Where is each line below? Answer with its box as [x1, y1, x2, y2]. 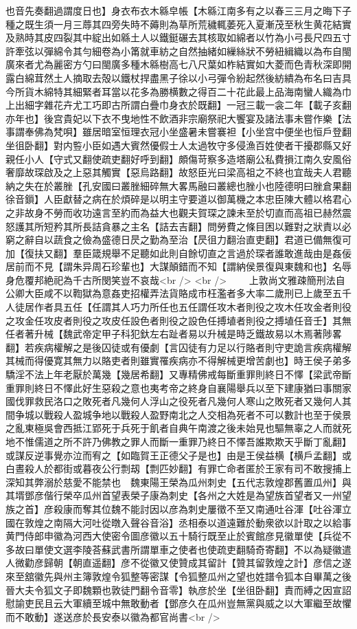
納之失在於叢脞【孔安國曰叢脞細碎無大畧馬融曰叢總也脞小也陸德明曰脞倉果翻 [5, 178, 352, 192]
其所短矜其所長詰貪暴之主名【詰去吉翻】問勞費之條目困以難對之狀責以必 [24, 219, 352, 233]
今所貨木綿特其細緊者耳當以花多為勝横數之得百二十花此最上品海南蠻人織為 [5, 84, 342, 98]
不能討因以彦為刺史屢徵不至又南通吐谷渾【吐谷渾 [120, 501, 342, 516]
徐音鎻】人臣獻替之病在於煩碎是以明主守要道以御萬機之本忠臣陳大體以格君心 [5, 192, 352, 206]
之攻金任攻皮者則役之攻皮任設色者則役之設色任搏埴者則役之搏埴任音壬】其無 [5, 313, 352, 327]
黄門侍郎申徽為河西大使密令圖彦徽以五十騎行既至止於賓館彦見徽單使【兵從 [5, 529, 342, 543]
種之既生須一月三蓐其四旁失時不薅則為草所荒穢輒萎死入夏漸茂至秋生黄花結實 [5, 16, 352, 31]
